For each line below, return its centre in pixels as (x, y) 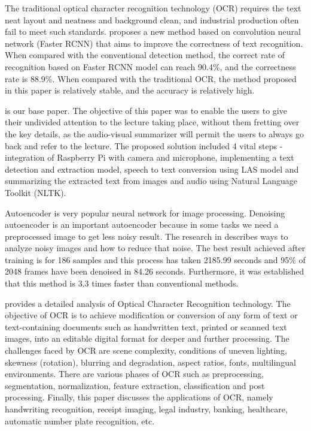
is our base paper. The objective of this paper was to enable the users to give (146, 110)
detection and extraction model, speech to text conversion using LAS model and (152, 169)
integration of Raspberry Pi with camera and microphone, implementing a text (150, 157)
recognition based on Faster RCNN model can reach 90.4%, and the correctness (150, 66)
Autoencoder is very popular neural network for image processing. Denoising (145, 213)
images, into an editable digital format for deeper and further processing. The (147, 338)
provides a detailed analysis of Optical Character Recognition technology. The (148, 303)
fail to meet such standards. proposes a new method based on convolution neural (153, 31)
